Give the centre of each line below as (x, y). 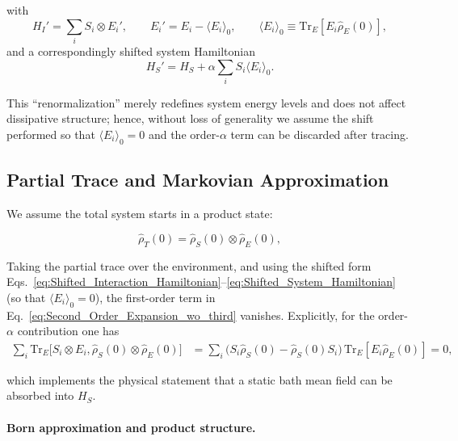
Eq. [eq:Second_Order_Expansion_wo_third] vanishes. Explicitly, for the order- (207, 315)
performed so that (51, 134)
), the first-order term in (155, 297)
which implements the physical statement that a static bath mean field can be (200, 379)
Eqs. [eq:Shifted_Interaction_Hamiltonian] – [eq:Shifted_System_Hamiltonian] (201, 281)
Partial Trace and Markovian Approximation (198, 180)
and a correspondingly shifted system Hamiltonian (131, 50)
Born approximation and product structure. (131, 427)
